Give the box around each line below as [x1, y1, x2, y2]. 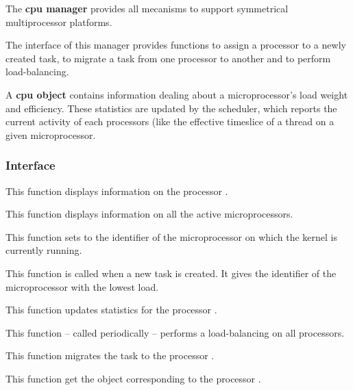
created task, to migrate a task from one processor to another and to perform [5, 51, 331, 65]
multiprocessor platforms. [5, 14, 112, 29]
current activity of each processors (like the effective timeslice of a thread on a [5, 114, 334, 129]
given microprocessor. [5, 127, 96, 142]
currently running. [5, 243, 82, 257]
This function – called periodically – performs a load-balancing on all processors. [5, 325, 345, 339]
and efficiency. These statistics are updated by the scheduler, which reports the [5, 101, 337, 115]
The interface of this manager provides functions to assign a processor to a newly [5, 38, 346, 52]
